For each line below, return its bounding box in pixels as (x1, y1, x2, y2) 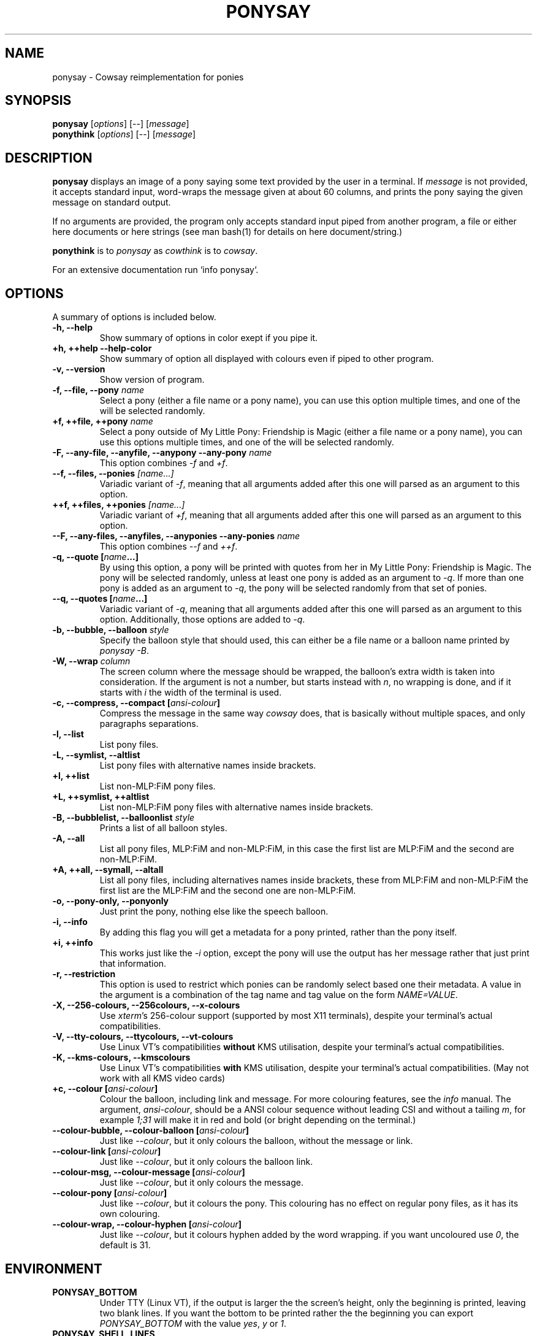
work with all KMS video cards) (99, 1073, 226, 1084)
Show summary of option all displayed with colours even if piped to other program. (99, 353, 434, 364)
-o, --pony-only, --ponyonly (52, 896, 169, 907)
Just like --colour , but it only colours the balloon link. (99, 1156, 313, 1167)
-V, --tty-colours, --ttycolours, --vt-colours (52, 1031, 234, 1042)
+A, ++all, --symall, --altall (52, 864, 164, 875)
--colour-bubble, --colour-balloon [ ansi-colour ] (52, 1125, 249, 1136)
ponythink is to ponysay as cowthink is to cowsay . (52, 245, 258, 256)
